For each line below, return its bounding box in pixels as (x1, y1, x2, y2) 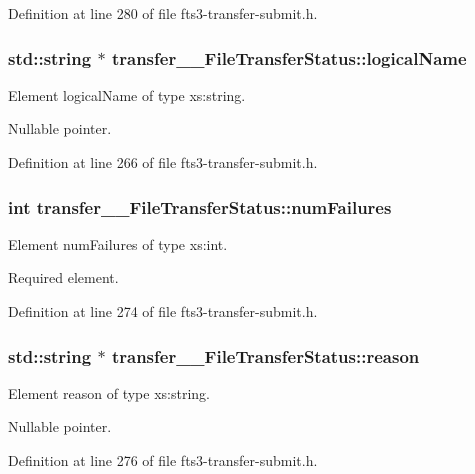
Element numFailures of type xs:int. (8, 233, 228, 254)
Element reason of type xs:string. (8, 382, 210, 403)
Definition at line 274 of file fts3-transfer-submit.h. (8, 301, 318, 321)
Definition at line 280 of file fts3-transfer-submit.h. (8, 3, 318, 23)
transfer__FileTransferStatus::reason (111, 343, 420, 368)
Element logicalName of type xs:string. (8, 84, 246, 105)
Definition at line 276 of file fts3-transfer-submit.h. (8, 450, 318, 470)
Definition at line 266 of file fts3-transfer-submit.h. (8, 152, 318, 172)
